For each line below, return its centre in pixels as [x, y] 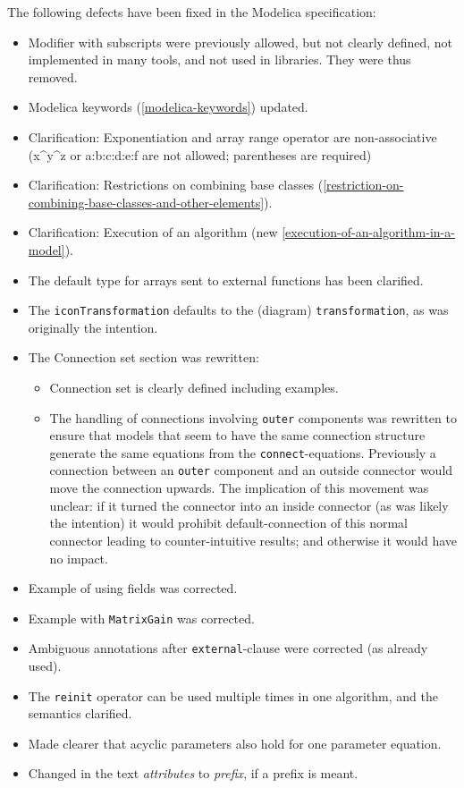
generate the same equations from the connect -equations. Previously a [243, 452]
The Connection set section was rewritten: [143, 357]
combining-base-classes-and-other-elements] [146, 202]
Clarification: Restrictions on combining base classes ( [176, 185]
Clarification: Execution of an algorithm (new [153, 232]
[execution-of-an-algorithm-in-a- [368, 232]
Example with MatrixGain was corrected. [141, 618]
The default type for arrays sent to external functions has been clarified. [226, 280]
